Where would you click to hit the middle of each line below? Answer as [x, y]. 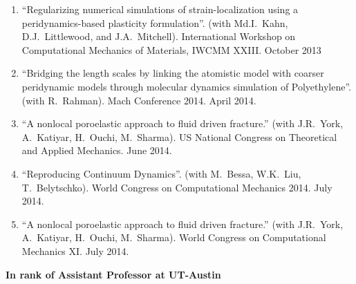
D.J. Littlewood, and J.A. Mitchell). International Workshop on [159, 36]
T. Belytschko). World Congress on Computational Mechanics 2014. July [177, 187]
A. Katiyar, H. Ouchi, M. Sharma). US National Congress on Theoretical [179, 136]
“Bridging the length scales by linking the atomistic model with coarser [173, 73]
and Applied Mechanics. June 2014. [97, 150]
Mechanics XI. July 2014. [75, 250]
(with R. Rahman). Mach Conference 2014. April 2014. [139, 100]
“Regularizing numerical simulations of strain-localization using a [160, 9]
